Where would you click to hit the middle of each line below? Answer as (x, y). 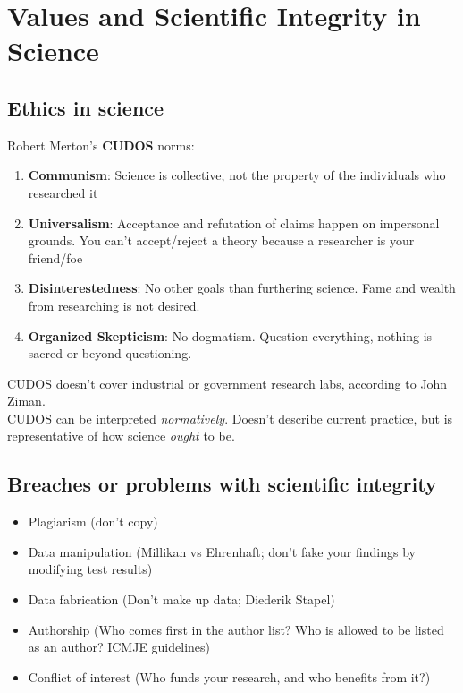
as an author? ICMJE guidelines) (119, 647)
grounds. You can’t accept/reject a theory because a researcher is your (221, 240)
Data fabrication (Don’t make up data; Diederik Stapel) (181, 599)
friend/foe (55, 257)
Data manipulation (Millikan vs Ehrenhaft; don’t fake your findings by (222, 551)
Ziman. (26, 401)
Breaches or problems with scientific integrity (222, 484)
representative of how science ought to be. (121, 436)
